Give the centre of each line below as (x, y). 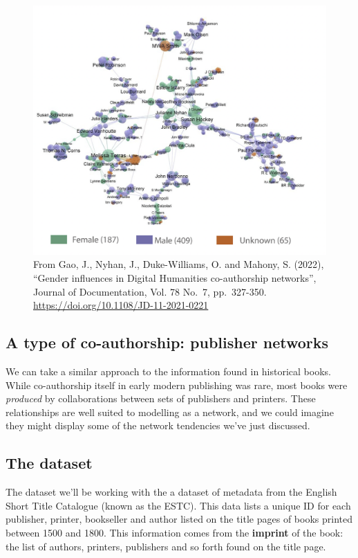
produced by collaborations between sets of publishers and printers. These (161, 398)
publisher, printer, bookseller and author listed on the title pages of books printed (179, 519)
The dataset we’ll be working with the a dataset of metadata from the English (171, 492)
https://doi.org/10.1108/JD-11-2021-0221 (121, 305)
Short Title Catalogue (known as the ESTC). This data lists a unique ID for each (178, 505)
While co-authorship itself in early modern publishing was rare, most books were (177, 385)
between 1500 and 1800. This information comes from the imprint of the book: (175, 532)
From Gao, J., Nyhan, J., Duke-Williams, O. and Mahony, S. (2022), (179, 264)
